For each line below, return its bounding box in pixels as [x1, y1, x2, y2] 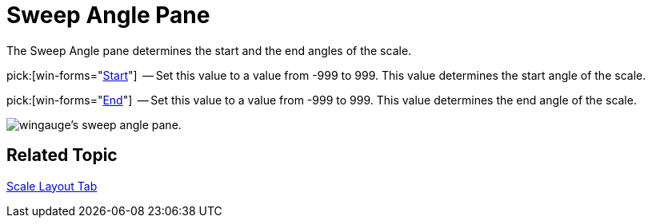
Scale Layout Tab [6, 179, 98, 193]
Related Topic [6, 145, 118, 166]
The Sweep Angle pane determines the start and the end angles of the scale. [6, 43, 412, 57]
